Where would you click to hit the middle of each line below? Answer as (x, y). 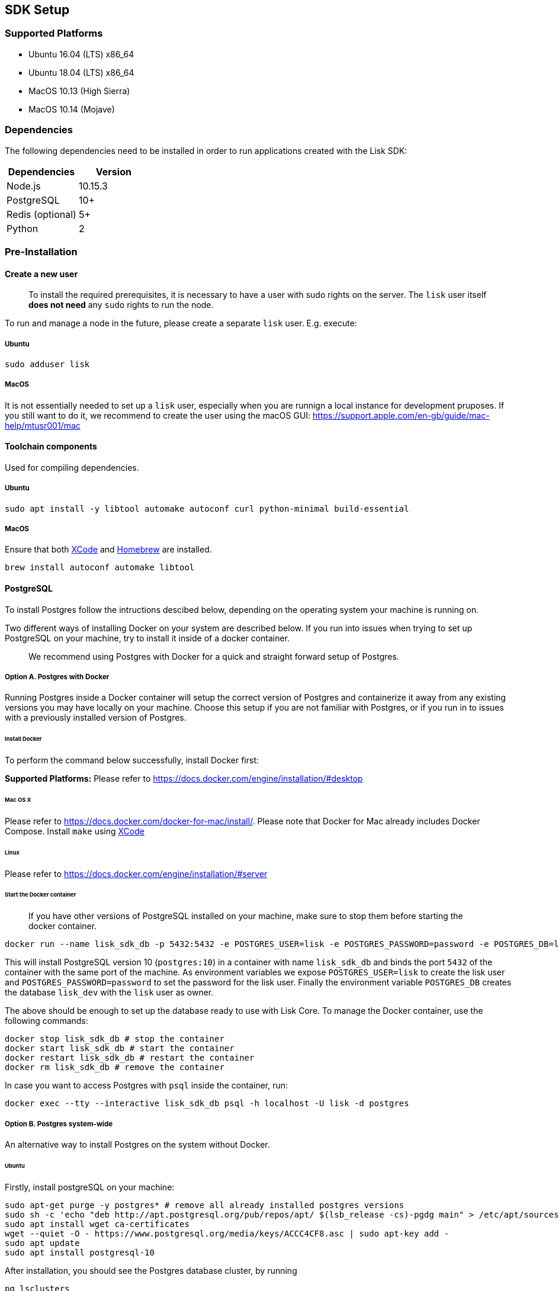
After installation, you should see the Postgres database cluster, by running (151, 1270)
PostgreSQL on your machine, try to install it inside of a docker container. (147, 638)
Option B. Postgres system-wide (59, 1124)
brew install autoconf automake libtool (100, 568)
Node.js (24, 186)
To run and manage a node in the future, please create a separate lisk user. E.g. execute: (181, 323)
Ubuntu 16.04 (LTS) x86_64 (81, 54)
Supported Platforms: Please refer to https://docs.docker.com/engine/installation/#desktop (184, 779)
